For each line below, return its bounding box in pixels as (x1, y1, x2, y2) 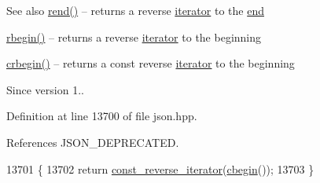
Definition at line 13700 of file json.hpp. (6, 108, 197, 124)
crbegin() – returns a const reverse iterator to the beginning (6, 55, 295, 71)
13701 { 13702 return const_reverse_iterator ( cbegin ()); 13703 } (6, 160, 314, 177)
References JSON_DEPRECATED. (6, 134, 179, 150)
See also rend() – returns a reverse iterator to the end (6, 2, 264, 18)
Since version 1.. (6, 81, 84, 97)
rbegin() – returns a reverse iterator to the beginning (6, 28, 262, 45)
